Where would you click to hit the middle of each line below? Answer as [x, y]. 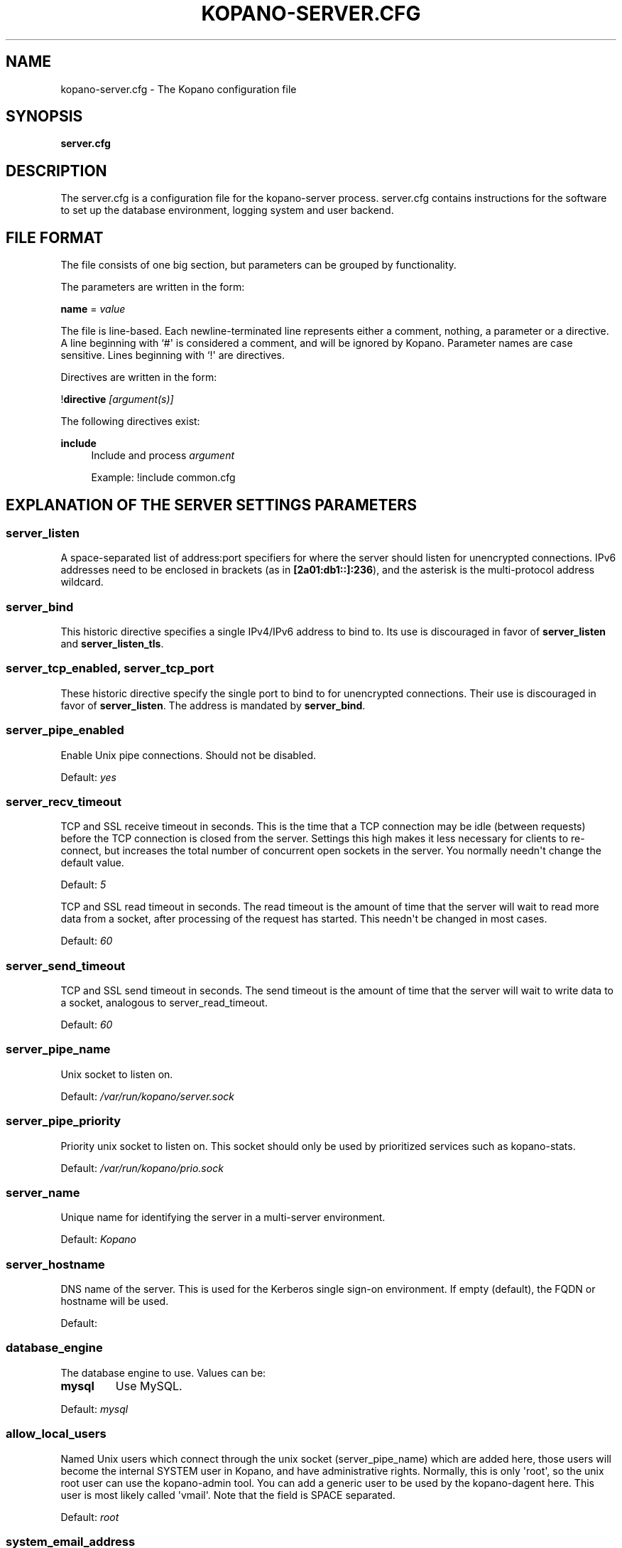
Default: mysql [94, 1409]
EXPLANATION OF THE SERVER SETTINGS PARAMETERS [211, 505]
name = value [93, 309]
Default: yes [88, 777]
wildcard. [82, 582]
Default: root [90, 1517]
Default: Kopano [99, 1240]
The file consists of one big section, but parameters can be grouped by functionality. [258, 265]
